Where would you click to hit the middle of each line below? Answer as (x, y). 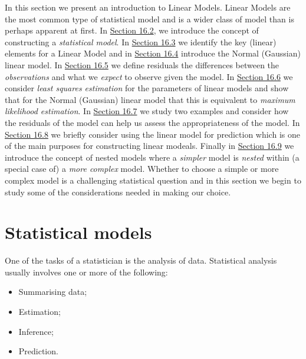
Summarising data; (53, 292)
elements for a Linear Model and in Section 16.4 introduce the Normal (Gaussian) (153, 53)
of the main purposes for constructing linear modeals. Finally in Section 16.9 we (149, 146)
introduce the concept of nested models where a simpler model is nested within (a (152, 157)
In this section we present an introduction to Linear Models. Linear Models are (148, 7)
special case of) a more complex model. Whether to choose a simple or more (142, 169)
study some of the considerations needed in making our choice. (118, 192)
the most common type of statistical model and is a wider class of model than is (149, 19)
